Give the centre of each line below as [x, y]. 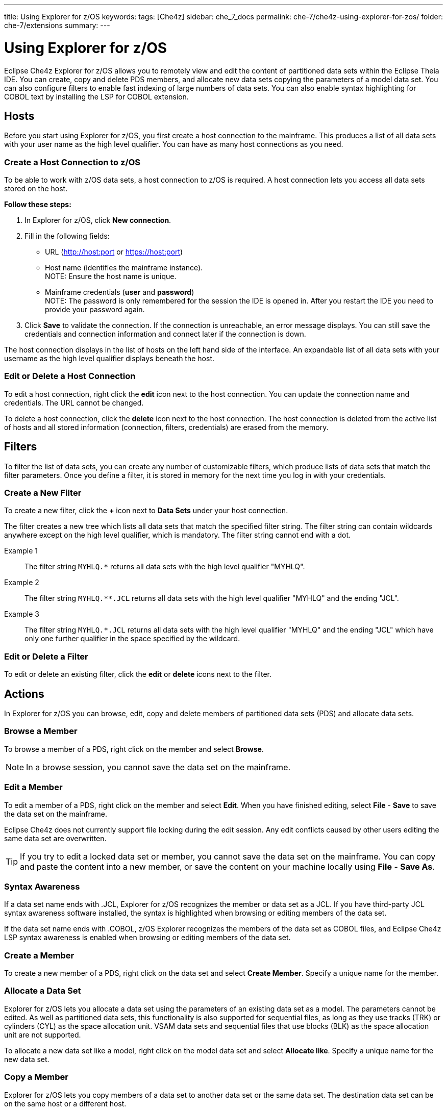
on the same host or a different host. [65, 1103]
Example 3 [22, 614]
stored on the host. [36, 189]
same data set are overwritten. [55, 838]
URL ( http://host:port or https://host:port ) [114, 252]
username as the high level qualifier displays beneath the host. [109, 359]
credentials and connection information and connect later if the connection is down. [165, 334]
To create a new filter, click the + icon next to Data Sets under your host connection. [146, 511]
